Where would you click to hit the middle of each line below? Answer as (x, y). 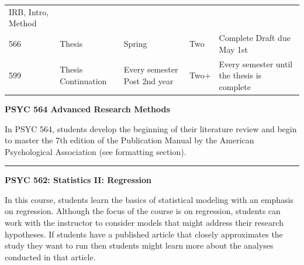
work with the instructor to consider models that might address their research (144, 223)
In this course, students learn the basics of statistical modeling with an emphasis (149, 199)
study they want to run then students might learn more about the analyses (139, 245)
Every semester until (256, 63)
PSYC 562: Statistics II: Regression (78, 180)
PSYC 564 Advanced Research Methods (87, 109)
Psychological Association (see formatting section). (96, 151)
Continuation (83, 81)
